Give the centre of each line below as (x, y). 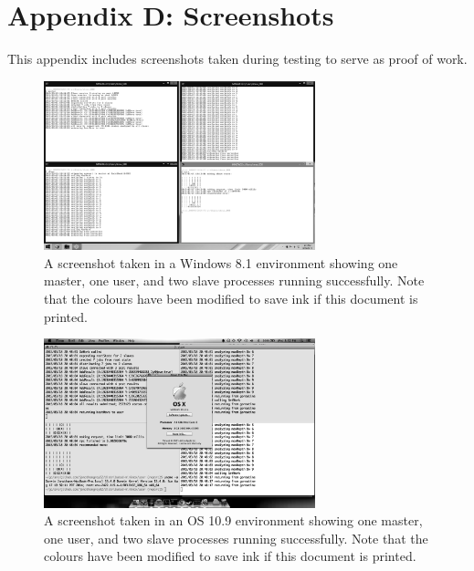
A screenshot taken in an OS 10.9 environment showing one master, (233, 520)
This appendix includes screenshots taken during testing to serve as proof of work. (237, 59)
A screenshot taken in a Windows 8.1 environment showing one (221, 262)
